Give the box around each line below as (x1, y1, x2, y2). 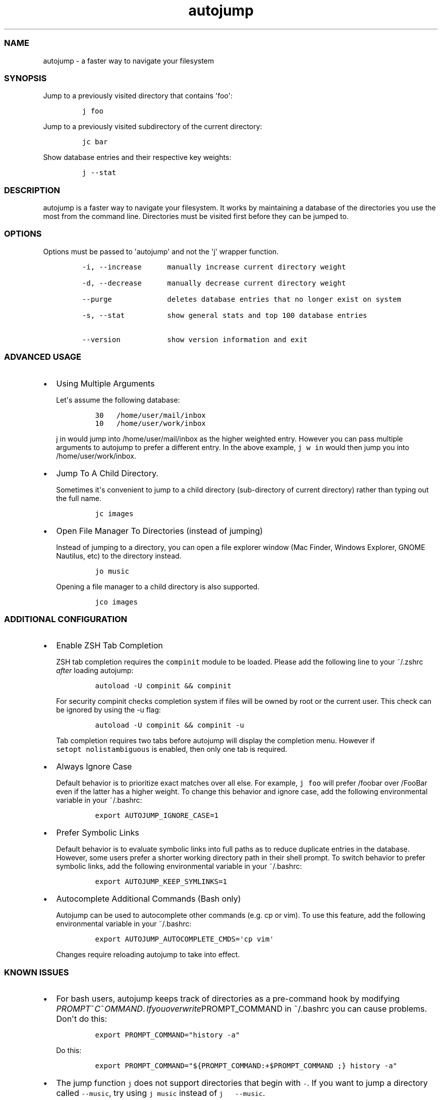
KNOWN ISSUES (4, 967, 69, 977)
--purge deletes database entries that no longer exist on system (82, 295, 401, 303)
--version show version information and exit (82, 335, 308, 344)
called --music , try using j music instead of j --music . (56, 1088, 265, 1098)
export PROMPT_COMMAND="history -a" (95, 1031, 240, 1039)
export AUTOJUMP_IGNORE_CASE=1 (95, 811, 219, 820)
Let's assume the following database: (56, 395, 180, 404)
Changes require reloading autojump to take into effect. (56, 950, 240, 959)
